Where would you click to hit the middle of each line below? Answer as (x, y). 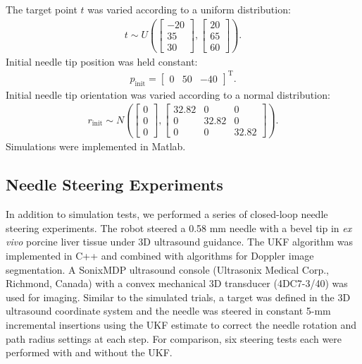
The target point (42, 9)
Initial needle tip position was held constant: (102, 61)
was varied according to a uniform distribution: (189, 9)
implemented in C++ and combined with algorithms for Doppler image (160, 256)
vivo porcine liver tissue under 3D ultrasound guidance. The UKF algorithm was (180, 242)
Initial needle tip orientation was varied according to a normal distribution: (168, 94)
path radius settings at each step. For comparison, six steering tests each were (174, 338)
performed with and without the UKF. (89, 352)
